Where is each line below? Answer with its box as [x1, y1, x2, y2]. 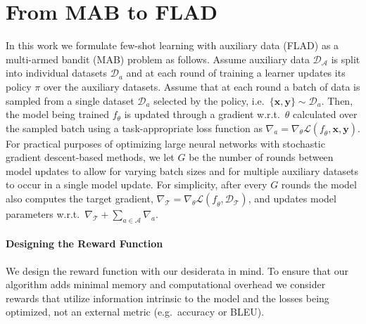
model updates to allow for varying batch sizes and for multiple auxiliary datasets [6, 163, 359, 178]
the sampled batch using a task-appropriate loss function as [6, 120, 263, 135]
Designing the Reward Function [6, 236, 163, 251]
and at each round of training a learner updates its [126, 65, 346, 80]
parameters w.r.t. [6, 207, 80, 221]
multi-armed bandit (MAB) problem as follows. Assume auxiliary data [6, 51, 310, 66]
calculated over [293, 107, 358, 122]
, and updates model [248, 191, 336, 206]
